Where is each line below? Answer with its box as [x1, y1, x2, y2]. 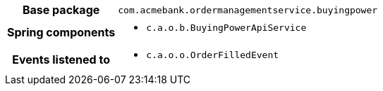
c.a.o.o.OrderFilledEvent [146, 50, 279, 60]
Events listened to [12, 52, 110, 66]
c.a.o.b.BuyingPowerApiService [146, 22, 307, 33]
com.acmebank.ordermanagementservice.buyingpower [118, 4, 378, 15]
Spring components [7, 24, 116, 39]
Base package [22, 3, 100, 17]
